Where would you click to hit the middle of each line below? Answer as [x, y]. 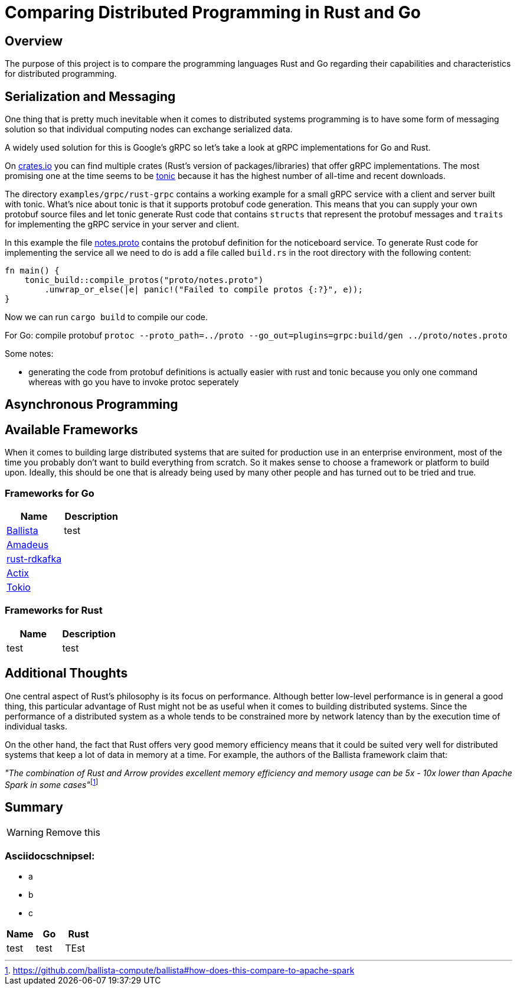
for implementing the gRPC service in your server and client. [122, 224]
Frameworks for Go [50, 493]
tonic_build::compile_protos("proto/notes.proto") [144, 280]
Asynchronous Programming [91, 405]
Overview [34, 41]
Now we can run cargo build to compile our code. [106, 317]
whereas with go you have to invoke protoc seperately [134, 382]
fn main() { [32, 271]
